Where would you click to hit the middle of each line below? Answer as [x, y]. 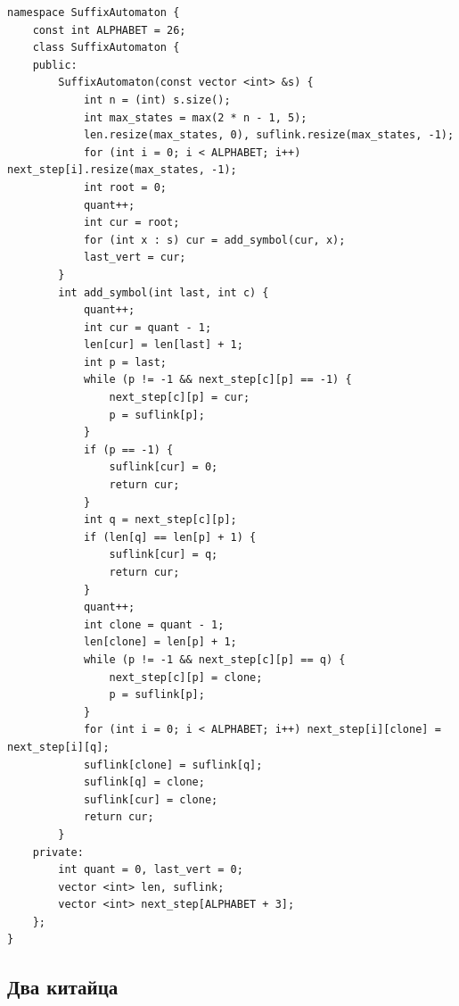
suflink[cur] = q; [164, 555]
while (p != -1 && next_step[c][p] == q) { [214, 659]
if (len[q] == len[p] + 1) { [170, 537]
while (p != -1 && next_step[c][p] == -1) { [217, 380]
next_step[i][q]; [58, 747]
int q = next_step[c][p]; [160, 520]
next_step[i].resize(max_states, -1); [122, 170]
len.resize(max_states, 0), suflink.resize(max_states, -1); [269, 135]
